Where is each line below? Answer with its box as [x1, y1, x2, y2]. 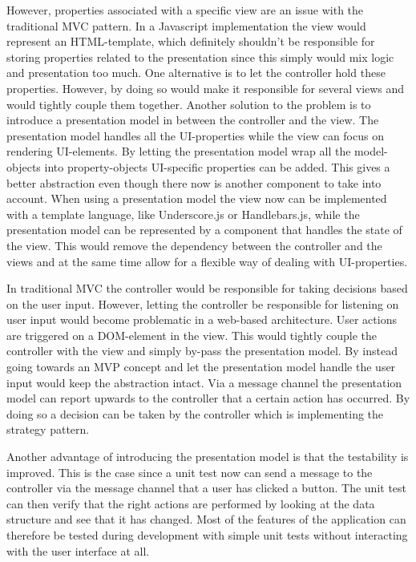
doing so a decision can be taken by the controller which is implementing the [6, 405, 384, 422]
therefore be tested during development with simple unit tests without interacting [6, 527, 408, 543]
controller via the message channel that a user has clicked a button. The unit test [6, 479, 407, 496]
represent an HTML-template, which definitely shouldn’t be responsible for [6, 33, 375, 50]
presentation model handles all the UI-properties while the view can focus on [6, 127, 384, 144]
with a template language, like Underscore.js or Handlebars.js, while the [6, 205, 360, 222]
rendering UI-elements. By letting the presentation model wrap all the [6, 143, 351, 160]
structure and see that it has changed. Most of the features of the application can [6, 511, 406, 528]
